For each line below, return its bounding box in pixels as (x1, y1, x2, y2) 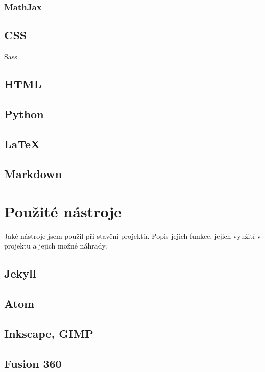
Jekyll (4, 265, 36, 281)
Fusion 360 (4, 355, 62, 371)
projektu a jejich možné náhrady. (4, 240, 107, 251)
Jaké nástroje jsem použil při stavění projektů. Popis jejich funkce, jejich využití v (4, 230, 261, 241)
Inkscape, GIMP (4, 326, 93, 341)
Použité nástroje (4, 201, 122, 221)
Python (4, 106, 44, 121)
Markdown (4, 166, 62, 182)
